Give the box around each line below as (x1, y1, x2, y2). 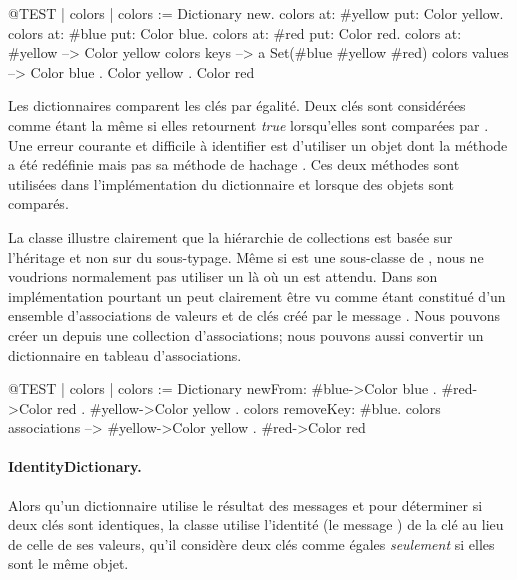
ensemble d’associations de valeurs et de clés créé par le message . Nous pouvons (8, 305, 500, 326)
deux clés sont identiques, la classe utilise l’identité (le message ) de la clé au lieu (8, 514, 504, 535)
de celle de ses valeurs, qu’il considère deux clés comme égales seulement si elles (8, 533, 495, 554)
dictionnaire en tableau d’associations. (8, 344, 242, 365)
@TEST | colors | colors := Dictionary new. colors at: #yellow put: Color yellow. (8, 3, 504, 23)
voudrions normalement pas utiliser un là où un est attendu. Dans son (8, 266, 438, 287)
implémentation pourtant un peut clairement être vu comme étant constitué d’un (8, 285, 506, 306)
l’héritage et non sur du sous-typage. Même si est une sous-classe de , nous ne (8, 246, 484, 267)
